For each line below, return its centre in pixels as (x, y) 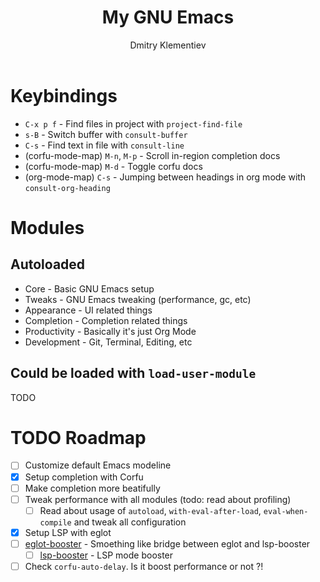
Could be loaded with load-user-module (133, 373)
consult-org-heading (67, 188)
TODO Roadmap (78, 437)
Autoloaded (48, 264)
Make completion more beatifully (92, 488)
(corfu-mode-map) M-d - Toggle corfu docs (113, 166)
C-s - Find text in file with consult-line (104, 145)
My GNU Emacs (168, 17)
